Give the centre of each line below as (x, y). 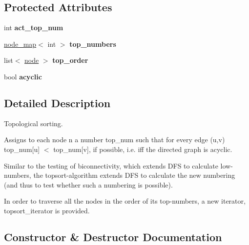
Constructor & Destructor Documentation (113, 236)
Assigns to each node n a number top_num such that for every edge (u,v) (114, 140)
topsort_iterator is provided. (47, 210)
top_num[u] (22, 149)
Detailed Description (57, 103)
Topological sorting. (33, 123)
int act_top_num (34, 28)
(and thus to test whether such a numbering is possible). (88, 184)
